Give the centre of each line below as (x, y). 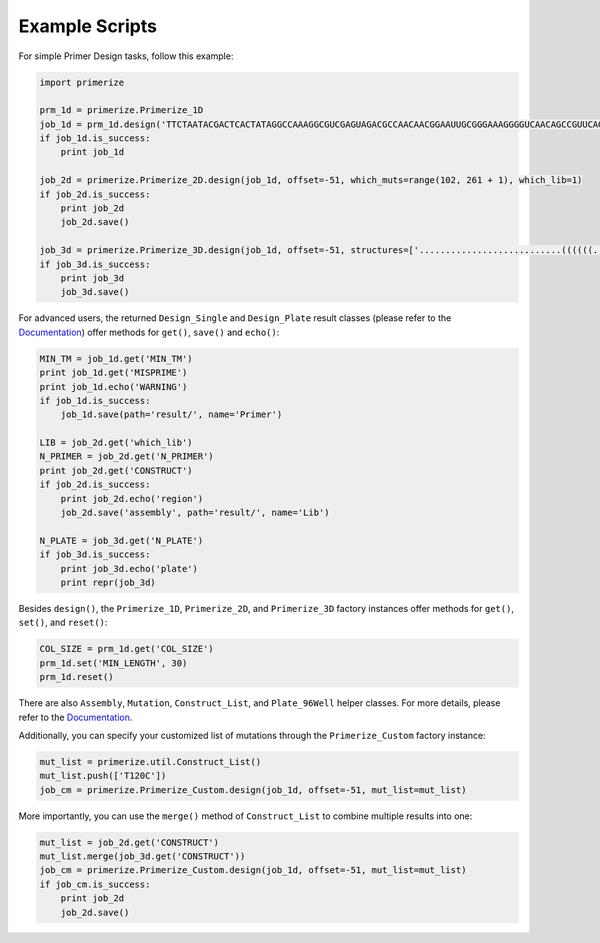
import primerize (82, 82)
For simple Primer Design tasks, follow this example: (126, 56)
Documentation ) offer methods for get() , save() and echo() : (149, 332)
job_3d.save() (95, 292)
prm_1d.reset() (76, 677)
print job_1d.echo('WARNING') (113, 386)
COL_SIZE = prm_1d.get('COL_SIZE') (126, 649)
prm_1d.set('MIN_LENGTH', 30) (113, 663)
